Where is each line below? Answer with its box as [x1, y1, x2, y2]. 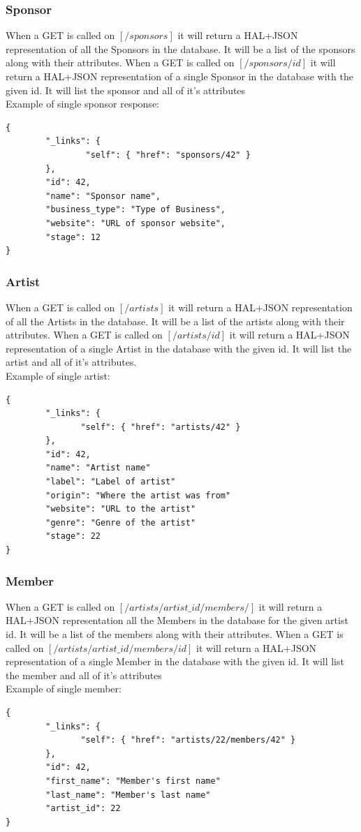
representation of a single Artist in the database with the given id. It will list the [6, 341, 352, 355]
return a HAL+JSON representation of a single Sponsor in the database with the [6, 69, 353, 83]
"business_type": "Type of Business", [45, 205, 226, 215]
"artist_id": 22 [45, 803, 121, 814]
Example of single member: [6, 681, 121, 696]
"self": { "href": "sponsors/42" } [85, 149, 251, 160]
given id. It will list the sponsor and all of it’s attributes [6, 82, 246, 97]
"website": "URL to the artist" [45, 504, 196, 514]
